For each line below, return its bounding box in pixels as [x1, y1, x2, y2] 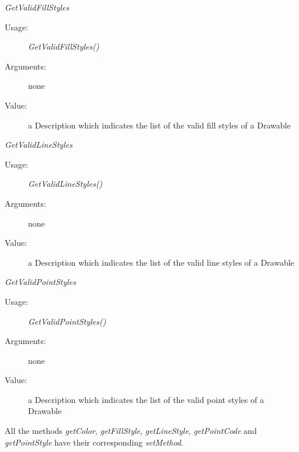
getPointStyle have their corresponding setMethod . [5, 436, 183, 448]
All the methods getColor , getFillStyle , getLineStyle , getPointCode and [5, 425, 257, 437]
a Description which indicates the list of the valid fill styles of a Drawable [28, 119, 291, 131]
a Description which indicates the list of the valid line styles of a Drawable [28, 256, 294, 268]
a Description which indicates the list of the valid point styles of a [28, 393, 264, 405]
